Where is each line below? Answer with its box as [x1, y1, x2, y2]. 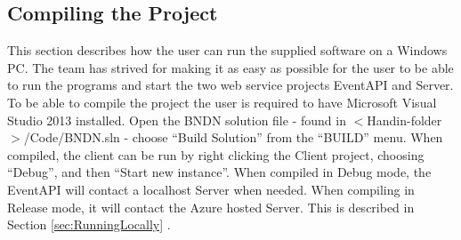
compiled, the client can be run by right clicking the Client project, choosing [7, 145, 425, 164]
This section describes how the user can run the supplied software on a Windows [7, 41, 448, 60]
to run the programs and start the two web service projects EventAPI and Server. [7, 76, 454, 94]
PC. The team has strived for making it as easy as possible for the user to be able [7, 58, 454, 76]
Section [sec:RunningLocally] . [7, 215, 171, 234]
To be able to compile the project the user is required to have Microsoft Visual [7, 92, 437, 111]
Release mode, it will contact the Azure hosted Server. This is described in [7, 197, 415, 216]
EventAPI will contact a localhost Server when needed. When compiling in [7, 180, 415, 198]
